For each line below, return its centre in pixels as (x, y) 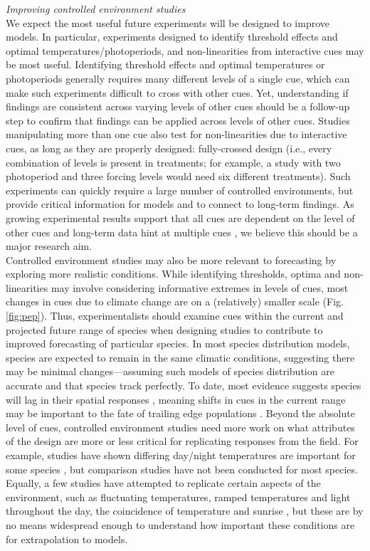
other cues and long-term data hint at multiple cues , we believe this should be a (182, 232)
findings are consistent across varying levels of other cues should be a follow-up (178, 106)
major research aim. (49, 246)
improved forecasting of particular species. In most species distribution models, (178, 343)
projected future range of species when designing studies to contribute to (164, 329)
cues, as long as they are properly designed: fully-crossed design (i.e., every (169, 148)
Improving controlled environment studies (96, 9)
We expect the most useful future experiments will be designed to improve (168, 22)
